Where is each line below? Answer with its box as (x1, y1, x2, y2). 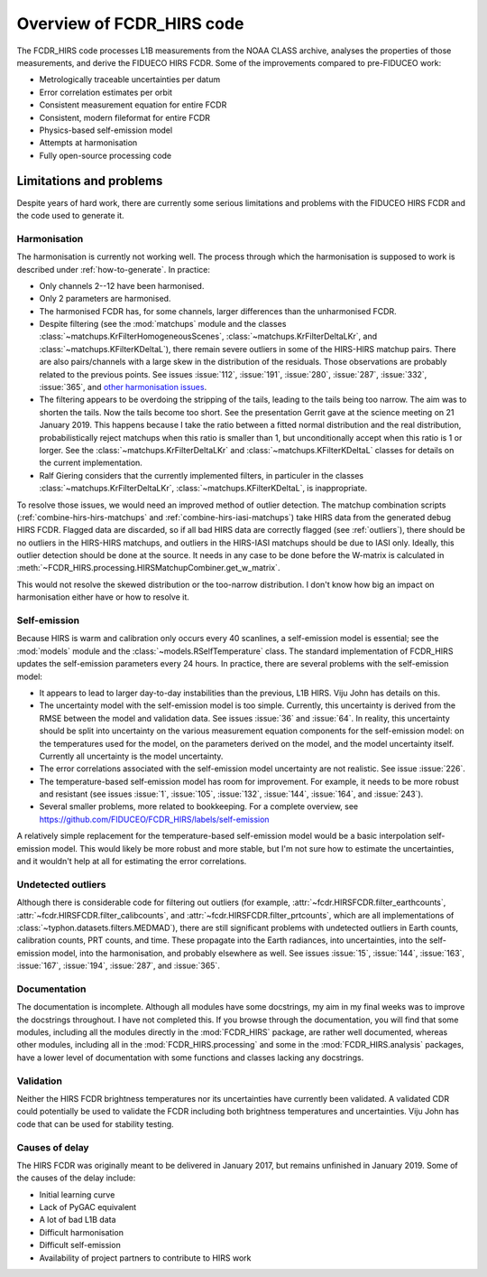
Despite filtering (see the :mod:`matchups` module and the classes (39, 319, 287, 330)
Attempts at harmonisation (39, 137, 138, 148)
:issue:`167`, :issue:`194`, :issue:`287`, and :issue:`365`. (16, 960, 220, 971)
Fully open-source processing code (39, 150, 172, 161)
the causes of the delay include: (16, 1172, 136, 1183)
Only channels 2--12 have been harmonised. (39, 280, 205, 291)
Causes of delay (16, 1141, 89, 1153)
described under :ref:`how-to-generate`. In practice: (16, 264, 211, 275)
